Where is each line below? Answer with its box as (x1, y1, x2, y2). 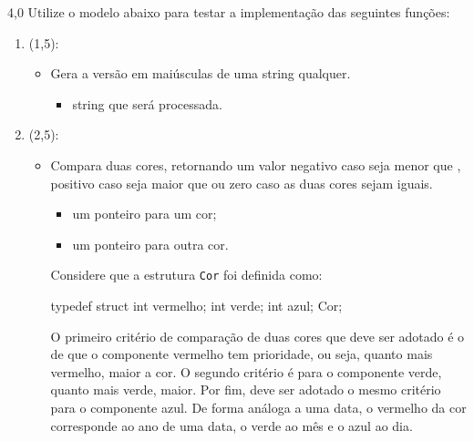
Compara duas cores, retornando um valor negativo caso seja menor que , (50, 155, 461, 174)
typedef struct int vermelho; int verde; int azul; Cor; (50, 296, 343, 314)
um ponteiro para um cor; (72, 204, 217, 223)
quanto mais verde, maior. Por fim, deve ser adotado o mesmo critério (50, 380, 441, 399)
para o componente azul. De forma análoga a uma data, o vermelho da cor (50, 397, 467, 416)
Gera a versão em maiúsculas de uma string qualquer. (50, 64, 351, 83)
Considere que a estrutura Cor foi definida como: (50, 265, 323, 284)
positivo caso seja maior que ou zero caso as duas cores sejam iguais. (50, 173, 433, 192)
